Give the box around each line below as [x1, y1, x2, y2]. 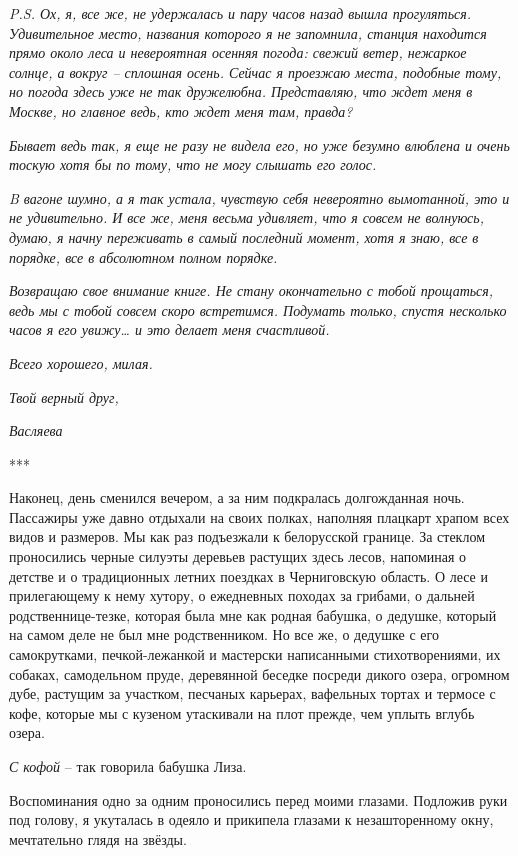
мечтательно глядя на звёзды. [9, 828, 187, 849]
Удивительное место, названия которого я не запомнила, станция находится [9, 22, 487, 43]
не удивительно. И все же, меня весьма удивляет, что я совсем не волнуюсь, [9, 207, 484, 228]
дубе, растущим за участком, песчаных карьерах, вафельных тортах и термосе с [9, 683, 496, 704]
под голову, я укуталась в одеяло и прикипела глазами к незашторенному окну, [9, 809, 494, 830]
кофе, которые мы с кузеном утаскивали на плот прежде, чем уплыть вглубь [9, 702, 475, 723]
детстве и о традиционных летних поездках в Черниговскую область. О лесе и [9, 565, 488, 586]
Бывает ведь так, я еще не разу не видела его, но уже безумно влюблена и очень [9, 134, 510, 155]
